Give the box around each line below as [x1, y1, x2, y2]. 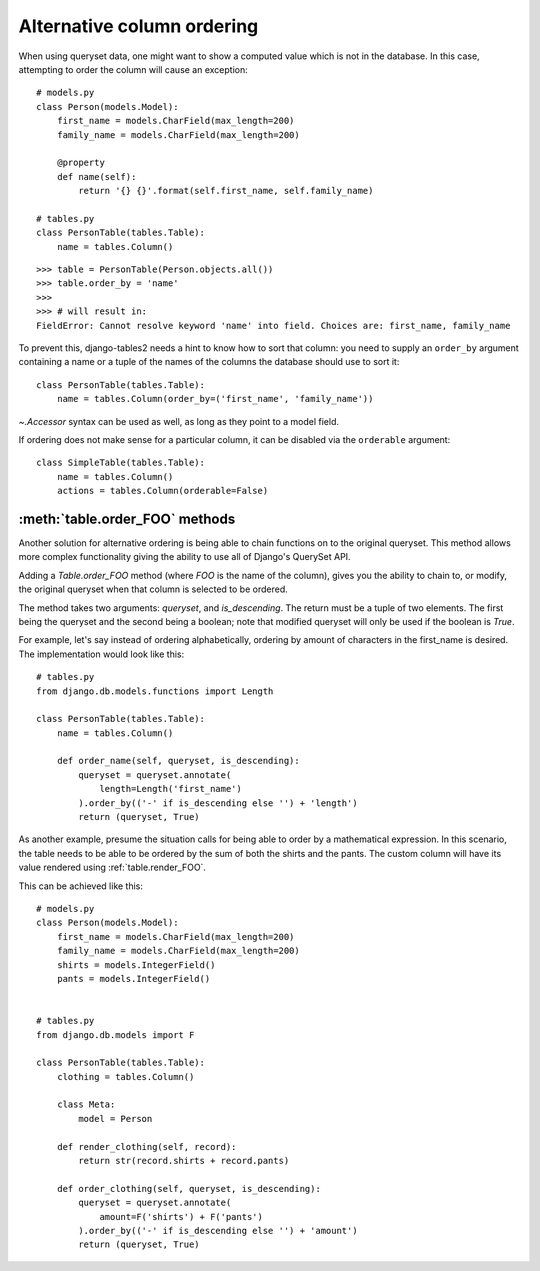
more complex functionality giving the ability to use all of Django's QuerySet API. [18, 551, 351, 563]
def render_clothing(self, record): [56, 1141, 237, 1152]
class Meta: [56, 1099, 116, 1110]
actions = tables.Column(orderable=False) [56, 485, 269, 497]
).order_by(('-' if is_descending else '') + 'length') [78, 797, 359, 809]
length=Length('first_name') [99, 783, 242, 795]
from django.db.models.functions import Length [36, 685, 274, 697]
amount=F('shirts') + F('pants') [99, 1211, 264, 1222]
